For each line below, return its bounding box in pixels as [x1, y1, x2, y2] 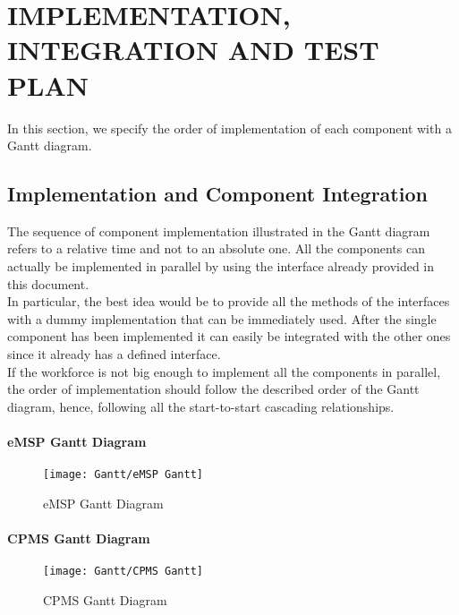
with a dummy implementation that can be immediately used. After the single [7, 309, 437, 328]
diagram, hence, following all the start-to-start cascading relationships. [7, 397, 395, 415]
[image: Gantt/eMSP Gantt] [43, 468, 203, 482]
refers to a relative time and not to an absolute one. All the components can [7, 239, 425, 258]
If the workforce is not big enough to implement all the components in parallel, [7, 362, 441, 380]
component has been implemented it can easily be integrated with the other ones [7, 327, 451, 346]
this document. [7, 274, 89, 293]
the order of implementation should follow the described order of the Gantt [7, 380, 420, 398]
